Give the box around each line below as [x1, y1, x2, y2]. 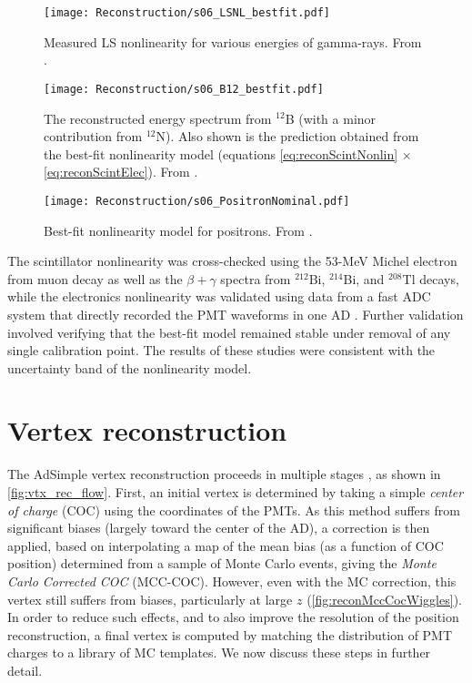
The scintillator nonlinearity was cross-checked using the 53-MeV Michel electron [7, 251, 457, 270]
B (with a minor [285, 108, 377, 127]
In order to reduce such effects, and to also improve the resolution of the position [7, 607, 459, 627]
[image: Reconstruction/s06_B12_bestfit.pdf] [44, 82, 324, 96]
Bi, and [343, 269, 385, 288]
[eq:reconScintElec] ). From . [44, 162, 198, 181]
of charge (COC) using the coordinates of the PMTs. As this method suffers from [7, 500, 460, 519]
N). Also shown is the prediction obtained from [156, 127, 419, 146]
